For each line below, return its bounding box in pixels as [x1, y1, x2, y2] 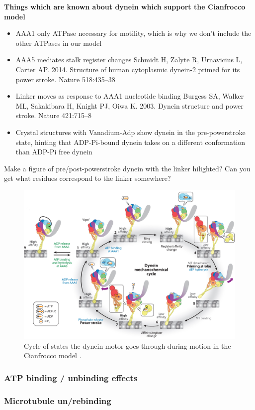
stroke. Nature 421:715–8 [15, 110, 92, 121]
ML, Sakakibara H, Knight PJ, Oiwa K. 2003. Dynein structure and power [15, 100, 244, 111]
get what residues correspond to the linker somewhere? [4, 173, 171, 183]
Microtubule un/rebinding [4, 394, 111, 407]
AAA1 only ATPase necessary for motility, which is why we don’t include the [15, 28, 252, 38]
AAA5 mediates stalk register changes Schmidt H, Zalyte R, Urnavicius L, [15, 54, 243, 65]
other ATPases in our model [15, 37, 102, 48]
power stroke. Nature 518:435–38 [15, 74, 115, 84]
